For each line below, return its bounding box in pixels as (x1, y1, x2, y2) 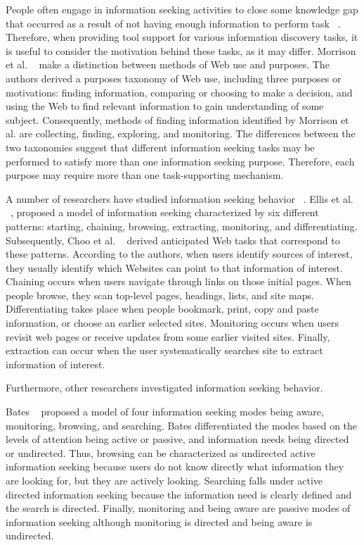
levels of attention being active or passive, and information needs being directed (6, 432, 349, 446)
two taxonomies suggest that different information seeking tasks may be (6, 139, 315, 154)
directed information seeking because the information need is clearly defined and (6, 487, 352, 501)
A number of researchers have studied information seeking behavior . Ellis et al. (6, 191, 353, 206)
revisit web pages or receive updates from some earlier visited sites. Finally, (6, 329, 330, 344)
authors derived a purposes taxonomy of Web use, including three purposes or (6, 70, 342, 85)
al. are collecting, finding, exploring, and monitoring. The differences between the (6, 126, 356, 141)
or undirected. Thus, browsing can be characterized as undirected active (6, 445, 316, 460)
